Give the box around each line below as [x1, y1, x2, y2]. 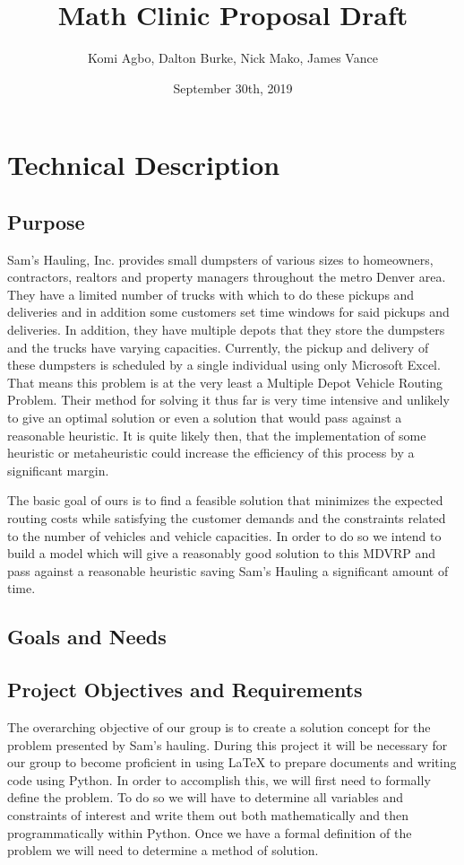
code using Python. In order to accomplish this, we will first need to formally [7, 770, 431, 789]
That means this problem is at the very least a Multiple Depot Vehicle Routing [7, 372, 443, 391]
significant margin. [7, 460, 109, 479]
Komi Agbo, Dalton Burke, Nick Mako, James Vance [88, 48, 378, 67]
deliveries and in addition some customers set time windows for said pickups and [7, 302, 450, 321]
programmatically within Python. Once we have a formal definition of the [7, 823, 412, 842]
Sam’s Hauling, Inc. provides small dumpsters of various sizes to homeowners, [7, 249, 434, 268]
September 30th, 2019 [173, 78, 293, 97]
